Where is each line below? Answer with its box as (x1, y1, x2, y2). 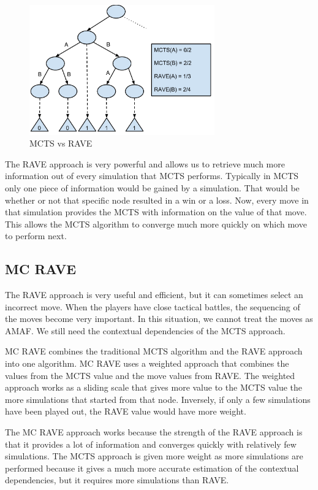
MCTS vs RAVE (29, 137, 93, 150)
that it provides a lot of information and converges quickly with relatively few (5, 437, 297, 450)
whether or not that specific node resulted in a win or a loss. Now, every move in (5, 193, 309, 206)
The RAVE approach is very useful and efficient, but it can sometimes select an (5, 288, 303, 301)
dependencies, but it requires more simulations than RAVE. (5, 473, 229, 486)
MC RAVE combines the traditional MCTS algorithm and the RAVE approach (5, 345, 303, 358)
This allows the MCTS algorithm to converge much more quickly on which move (5, 217, 307, 230)
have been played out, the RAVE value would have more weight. (5, 405, 246, 418)
